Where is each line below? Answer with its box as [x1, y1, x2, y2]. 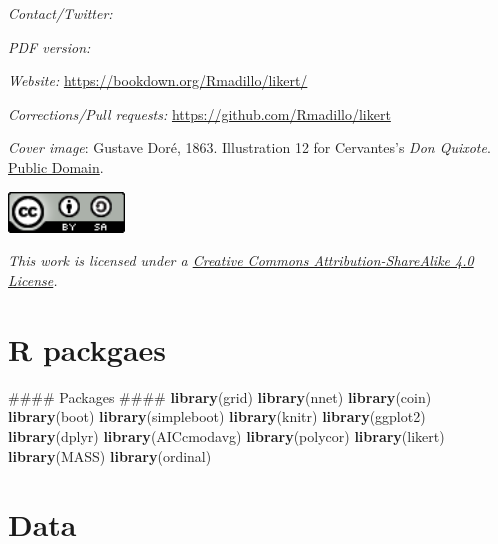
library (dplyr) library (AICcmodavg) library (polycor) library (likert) [8, 425, 445, 446]
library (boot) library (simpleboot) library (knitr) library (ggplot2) [8, 406, 426, 427]
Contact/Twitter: [8, 3, 113, 23]
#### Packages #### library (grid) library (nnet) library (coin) [8, 386, 432, 407]
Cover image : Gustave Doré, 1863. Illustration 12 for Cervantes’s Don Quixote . [8, 137, 491, 158]
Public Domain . [8, 156, 104, 177]
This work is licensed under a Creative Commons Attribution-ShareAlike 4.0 [8, 250, 474, 271]
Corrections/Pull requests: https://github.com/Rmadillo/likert [8, 103, 391, 124]
